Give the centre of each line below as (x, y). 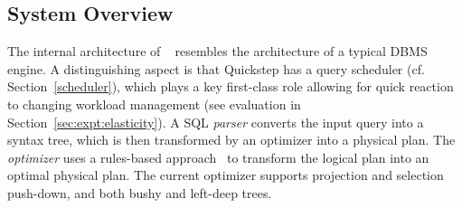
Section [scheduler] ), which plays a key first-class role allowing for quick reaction (231, 86)
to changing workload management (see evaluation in (154, 104)
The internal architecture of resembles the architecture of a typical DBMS (217, 51)
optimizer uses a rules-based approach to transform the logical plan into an (218, 157)
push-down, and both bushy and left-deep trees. (140, 192)
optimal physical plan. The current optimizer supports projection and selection (226, 175)
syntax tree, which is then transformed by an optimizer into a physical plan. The (231, 140)
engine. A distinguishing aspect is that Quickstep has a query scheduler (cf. (216, 68)
